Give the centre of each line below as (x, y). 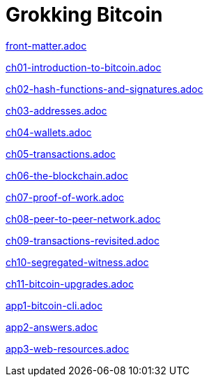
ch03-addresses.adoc (56, 110)
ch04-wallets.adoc (49, 132)
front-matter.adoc (46, 45)
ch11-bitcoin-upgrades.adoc (70, 284)
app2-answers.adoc (52, 327)
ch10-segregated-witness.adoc (77, 262)
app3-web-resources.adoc (68, 348)
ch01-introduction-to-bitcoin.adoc (84, 67)
